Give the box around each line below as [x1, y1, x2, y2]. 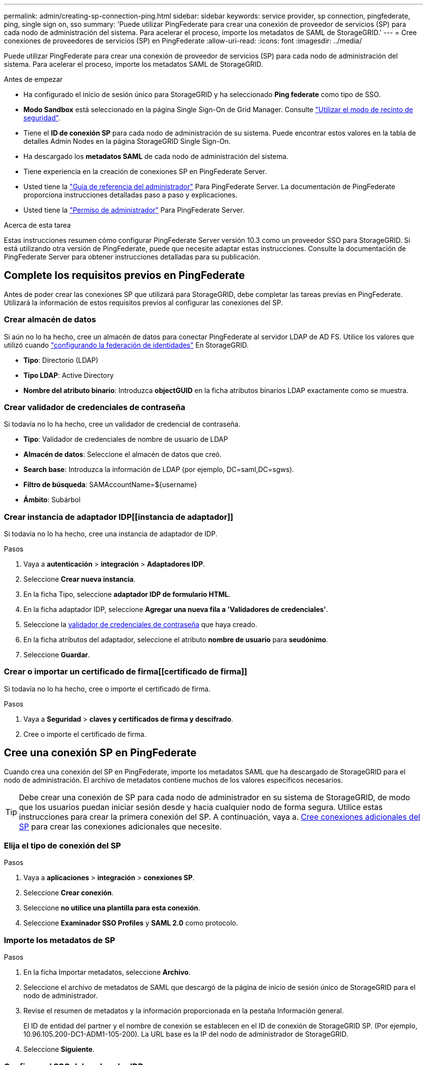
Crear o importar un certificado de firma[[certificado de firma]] [4, 667, 247, 677]
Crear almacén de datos [4, 315, 96, 325]
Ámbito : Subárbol [23, 495, 81, 504]
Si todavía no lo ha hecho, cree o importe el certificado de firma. [4, 684, 211, 693]
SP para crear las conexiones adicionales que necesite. [19, 821, 222, 831]
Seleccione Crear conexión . [23, 888, 114, 897]
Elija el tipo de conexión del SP [4, 841, 121, 851]
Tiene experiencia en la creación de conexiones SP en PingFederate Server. [23, 167, 267, 176]
